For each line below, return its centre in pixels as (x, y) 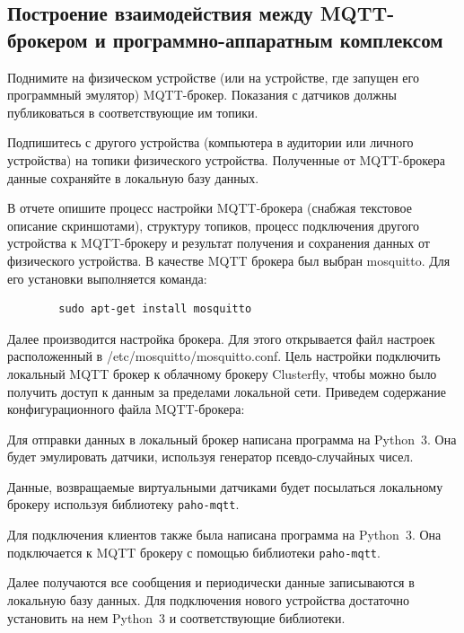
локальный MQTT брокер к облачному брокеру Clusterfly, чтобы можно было (222, 373)
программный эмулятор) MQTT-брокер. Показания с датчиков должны (202, 95)
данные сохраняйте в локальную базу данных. (133, 177)
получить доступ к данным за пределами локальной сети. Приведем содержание (227, 391)
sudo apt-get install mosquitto (155, 309)
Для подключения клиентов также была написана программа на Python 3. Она (224, 535)
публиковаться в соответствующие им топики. (133, 112)
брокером (48, 39)
